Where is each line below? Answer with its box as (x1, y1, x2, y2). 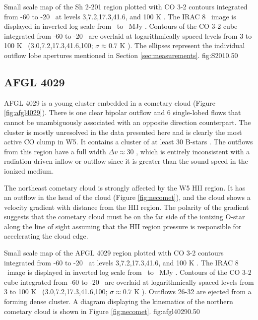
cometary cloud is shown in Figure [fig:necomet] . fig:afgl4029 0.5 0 (4, 306, 200, 316)
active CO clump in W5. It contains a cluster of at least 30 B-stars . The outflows (4, 136, 253, 147)
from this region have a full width (4, 146, 106, 156)
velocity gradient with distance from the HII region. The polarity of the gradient (4, 201, 249, 212)
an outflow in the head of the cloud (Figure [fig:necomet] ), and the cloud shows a (4, 192, 251, 202)
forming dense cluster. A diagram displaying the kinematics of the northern (4, 296, 233, 307)
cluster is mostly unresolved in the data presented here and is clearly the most (4, 127, 242, 137)
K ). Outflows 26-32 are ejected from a (134, 286, 252, 297)
